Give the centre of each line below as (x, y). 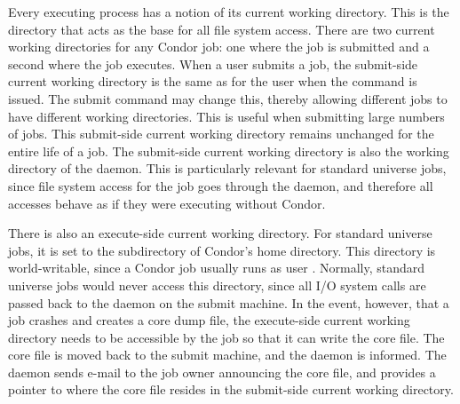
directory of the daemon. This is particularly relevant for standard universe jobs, (227, 168)
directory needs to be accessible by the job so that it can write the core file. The (226, 337)
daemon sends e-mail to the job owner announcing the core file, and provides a (222, 372)
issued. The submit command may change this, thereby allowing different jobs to (228, 98)
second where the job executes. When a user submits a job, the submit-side (213, 63)
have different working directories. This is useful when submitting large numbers (226, 116)
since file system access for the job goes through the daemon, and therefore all (221, 185)
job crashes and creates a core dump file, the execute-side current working (209, 320)
